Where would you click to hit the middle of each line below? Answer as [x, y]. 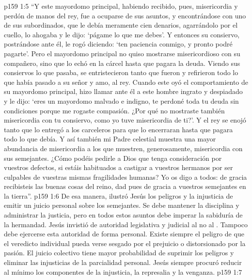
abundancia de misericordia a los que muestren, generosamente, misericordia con [123, 148]
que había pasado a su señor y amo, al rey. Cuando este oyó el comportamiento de [126, 82]
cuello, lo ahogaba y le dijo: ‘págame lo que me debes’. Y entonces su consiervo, [122, 34]
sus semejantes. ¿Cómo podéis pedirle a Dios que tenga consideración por [113, 158]
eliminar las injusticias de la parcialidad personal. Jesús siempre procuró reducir [123, 262]
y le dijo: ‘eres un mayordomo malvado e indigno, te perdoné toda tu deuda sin [121, 101]
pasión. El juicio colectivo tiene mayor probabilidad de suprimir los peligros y [119, 253]
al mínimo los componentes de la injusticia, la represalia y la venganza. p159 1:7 [123, 272]
